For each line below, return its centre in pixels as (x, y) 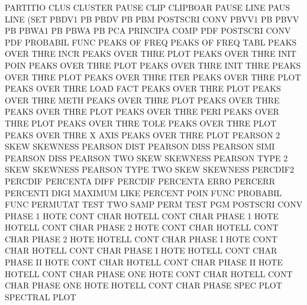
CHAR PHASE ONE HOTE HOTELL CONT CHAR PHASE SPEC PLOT (143, 285)
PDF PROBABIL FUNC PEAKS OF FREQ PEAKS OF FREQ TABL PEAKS (151, 42)
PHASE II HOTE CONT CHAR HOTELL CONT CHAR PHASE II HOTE (144, 262)
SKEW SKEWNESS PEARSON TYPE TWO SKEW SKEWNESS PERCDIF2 (149, 169)
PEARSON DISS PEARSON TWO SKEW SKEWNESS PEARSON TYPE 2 (146, 158)
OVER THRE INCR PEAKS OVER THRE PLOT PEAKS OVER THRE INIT (151, 53)
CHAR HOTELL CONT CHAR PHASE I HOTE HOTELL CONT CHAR (141, 250)
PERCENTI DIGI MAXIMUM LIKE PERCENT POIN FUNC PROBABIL (143, 192)
